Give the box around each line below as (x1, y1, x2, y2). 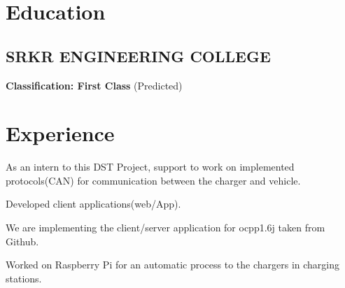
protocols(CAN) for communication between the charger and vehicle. (6, 173, 301, 187)
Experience (6, 119, 115, 147)
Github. (6, 233, 39, 248)
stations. (6, 271, 42, 285)
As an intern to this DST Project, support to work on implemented (6, 159, 295, 174)
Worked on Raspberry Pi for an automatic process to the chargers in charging (6, 257, 340, 272)
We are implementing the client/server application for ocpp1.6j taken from (6, 220, 325, 235)
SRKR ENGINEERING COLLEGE (6, 45, 271, 66)
